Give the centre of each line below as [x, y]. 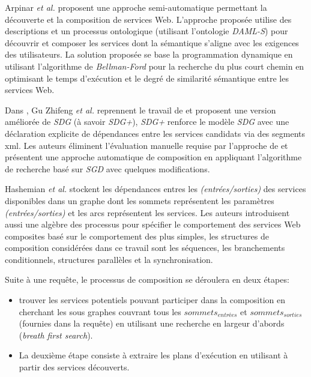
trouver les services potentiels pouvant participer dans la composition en [152, 300]
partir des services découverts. [74, 367]
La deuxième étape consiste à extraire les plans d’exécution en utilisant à [153, 355]
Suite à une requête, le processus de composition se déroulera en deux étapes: [147, 279]
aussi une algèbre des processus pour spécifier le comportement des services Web [153, 224]
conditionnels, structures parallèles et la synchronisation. [109, 259]
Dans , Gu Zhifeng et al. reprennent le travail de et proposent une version [140, 110]
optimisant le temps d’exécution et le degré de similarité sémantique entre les [147, 78]
